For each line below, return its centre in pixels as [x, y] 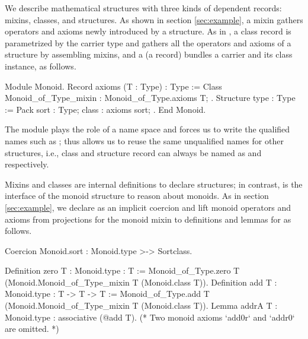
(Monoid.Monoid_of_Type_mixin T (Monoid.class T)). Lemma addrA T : [141, 305]
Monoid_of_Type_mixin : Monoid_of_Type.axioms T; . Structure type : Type [150, 98]
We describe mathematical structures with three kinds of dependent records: [143, 8]
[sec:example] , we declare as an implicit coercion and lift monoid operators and [148, 207]
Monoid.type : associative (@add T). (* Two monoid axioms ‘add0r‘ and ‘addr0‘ [150, 317]
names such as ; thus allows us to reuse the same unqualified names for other [144, 140]
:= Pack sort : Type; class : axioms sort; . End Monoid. [105, 109]
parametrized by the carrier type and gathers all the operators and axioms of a [148, 42]
